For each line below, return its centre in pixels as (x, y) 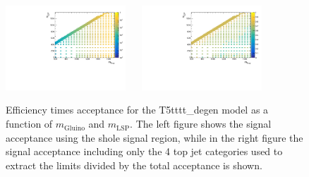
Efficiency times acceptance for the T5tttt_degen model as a (137, 110)
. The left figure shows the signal (201, 124)
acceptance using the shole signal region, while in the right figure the (154, 137)
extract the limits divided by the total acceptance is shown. (134, 165)
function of (29, 124)
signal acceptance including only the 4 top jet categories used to (144, 151)
